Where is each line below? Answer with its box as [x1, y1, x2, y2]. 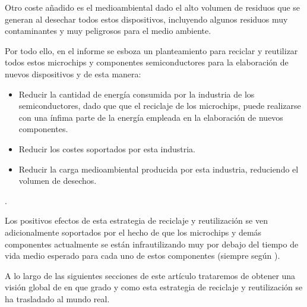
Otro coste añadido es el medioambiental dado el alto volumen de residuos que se [5, 1, 300, 13]
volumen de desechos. [18, 174, 97, 187]
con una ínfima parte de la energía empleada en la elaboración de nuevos [18, 111, 283, 123]
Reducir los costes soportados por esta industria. [18, 142, 196, 155]
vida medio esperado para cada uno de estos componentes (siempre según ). [5, 249, 280, 262]
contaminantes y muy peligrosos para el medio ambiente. [5, 24, 211, 37]
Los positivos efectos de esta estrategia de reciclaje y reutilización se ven [5, 214, 268, 227]
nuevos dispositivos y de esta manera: [5, 67, 141, 80]
